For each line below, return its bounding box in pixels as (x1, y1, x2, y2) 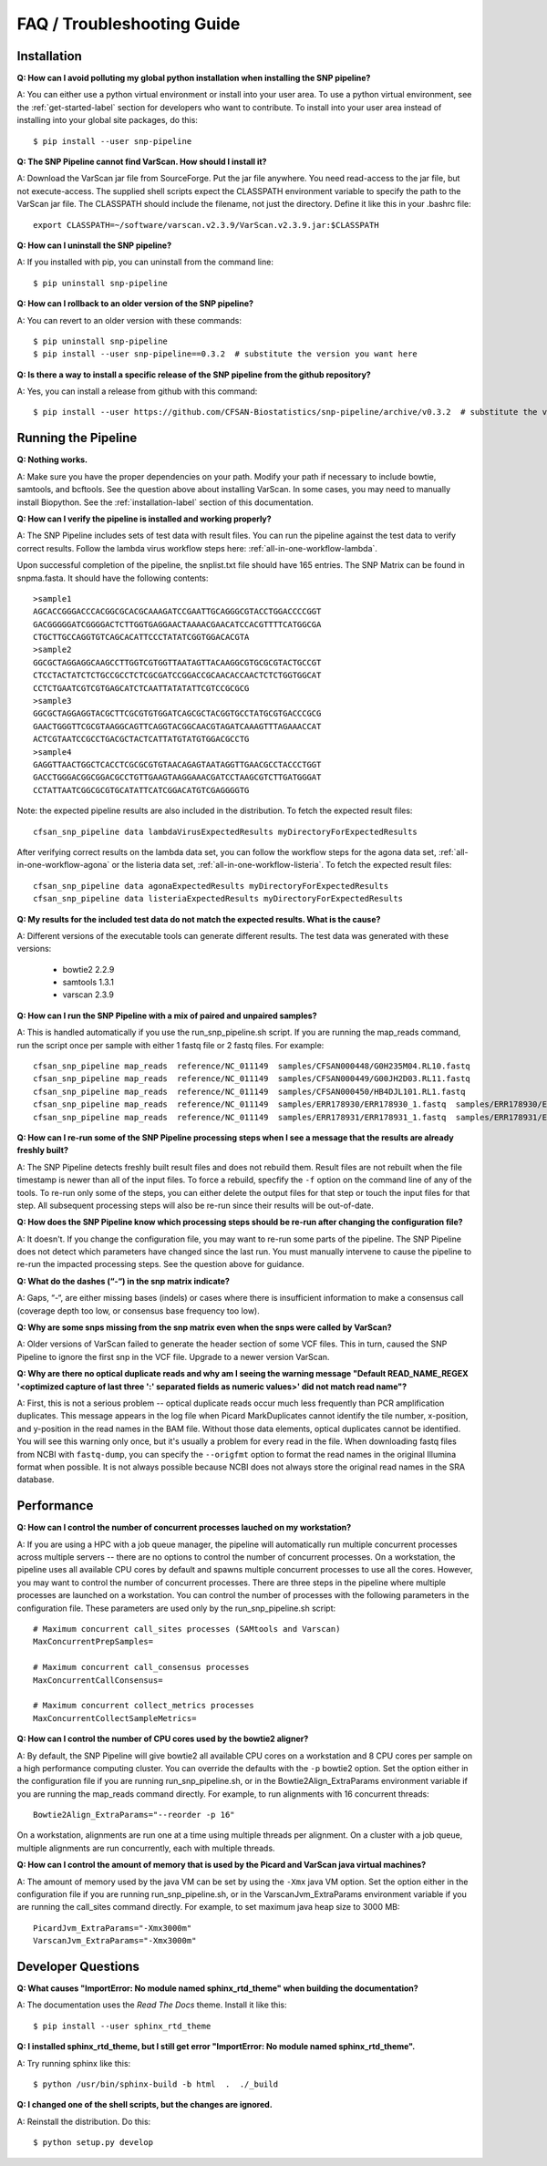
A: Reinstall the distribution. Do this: (16, 2116, 151, 2127)
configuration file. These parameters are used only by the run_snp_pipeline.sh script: (16, 1603, 336, 1614)
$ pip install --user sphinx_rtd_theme (33, 2020, 212, 2031)
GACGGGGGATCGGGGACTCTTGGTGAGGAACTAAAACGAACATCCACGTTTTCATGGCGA (33, 619, 322, 629)
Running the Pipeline (16, 430, 138, 446)
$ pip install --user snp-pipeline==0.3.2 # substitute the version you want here (33, 349, 418, 359)
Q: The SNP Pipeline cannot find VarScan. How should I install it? (16, 156, 267, 168)
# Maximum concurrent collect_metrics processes (33, 1700, 254, 1711)
